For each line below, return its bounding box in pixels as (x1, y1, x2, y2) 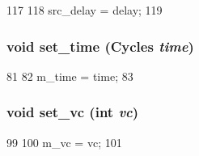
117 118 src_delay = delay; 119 (6, 2, 163, 18)
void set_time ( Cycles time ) (6, 36, 194, 56)
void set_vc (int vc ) (6, 102, 139, 122)
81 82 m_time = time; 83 (6, 67, 133, 84)
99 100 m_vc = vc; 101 (6, 133, 122, 150)
